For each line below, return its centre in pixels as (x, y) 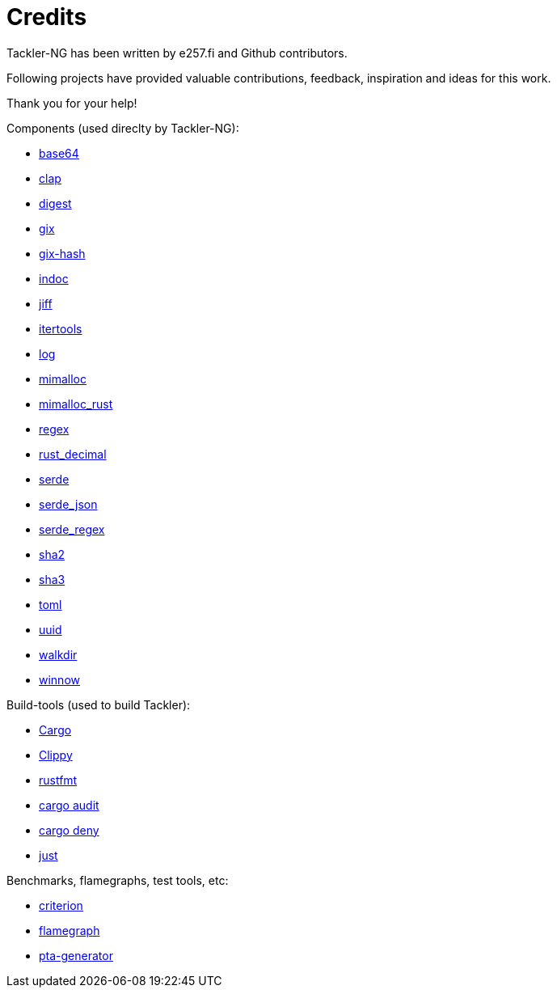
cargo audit (69, 805)
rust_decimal (73, 454)
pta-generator (76, 955)
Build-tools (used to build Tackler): (99, 704)
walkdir (58, 654)
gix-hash (62, 253)
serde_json (68, 504)
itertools (61, 328)
